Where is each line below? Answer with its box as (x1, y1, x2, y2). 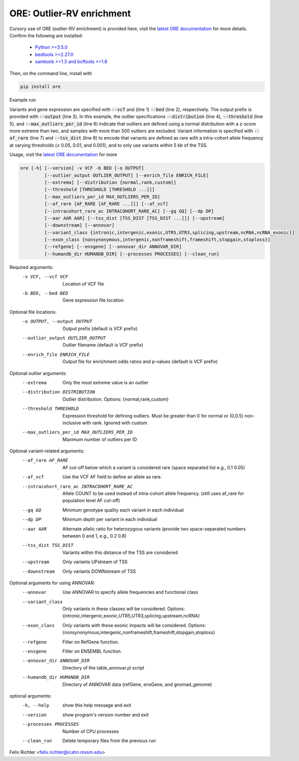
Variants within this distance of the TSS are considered (62, 549, 178, 556)
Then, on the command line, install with (9, 70, 92, 76)
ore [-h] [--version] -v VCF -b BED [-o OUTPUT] (20, 165, 144, 171)
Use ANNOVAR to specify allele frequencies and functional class (62, 589, 198, 595)
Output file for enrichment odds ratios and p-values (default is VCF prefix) (62, 358, 218, 365)
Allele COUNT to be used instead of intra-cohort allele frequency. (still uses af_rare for (62, 491, 244, 497)
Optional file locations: (9, 309, 57, 315)
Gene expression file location (62, 297, 124, 304)
